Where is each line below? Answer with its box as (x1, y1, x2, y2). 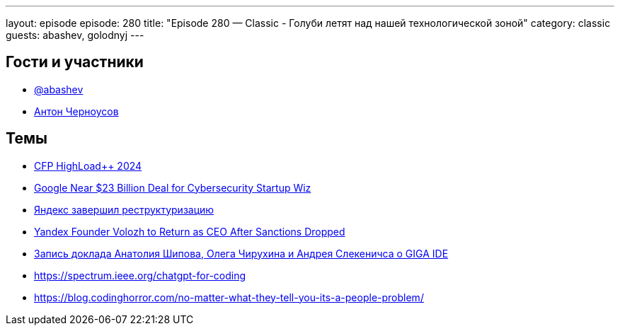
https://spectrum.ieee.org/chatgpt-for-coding (34, 269, 246, 281)
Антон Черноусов (34, 105, 119, 117)
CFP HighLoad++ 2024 (34, 159, 142, 172)
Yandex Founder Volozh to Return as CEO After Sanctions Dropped (34, 225, 345, 238)
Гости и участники (6, 53, 144, 71)
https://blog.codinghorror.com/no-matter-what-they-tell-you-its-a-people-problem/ (34, 291, 424, 303)
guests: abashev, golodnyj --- (6, 29, 144, 41)
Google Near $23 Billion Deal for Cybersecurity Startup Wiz (34, 181, 311, 194)
